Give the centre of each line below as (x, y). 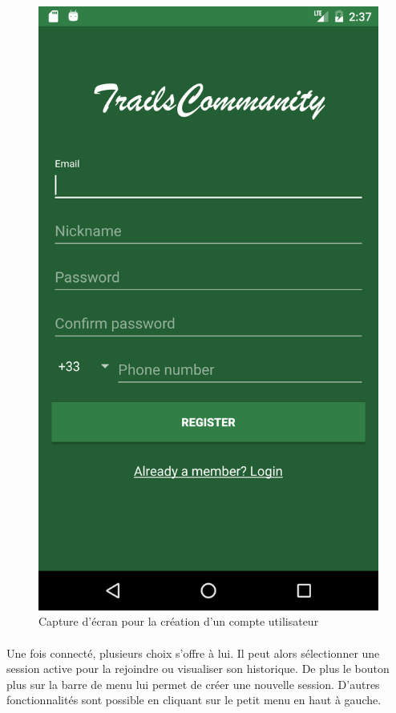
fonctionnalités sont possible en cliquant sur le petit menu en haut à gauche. (194, 700)
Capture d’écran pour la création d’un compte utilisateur (179, 621)
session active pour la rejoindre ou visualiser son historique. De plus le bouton (198, 669)
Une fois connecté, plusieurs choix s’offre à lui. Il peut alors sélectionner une (193, 653)
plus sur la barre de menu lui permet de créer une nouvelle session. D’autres (193, 684)
